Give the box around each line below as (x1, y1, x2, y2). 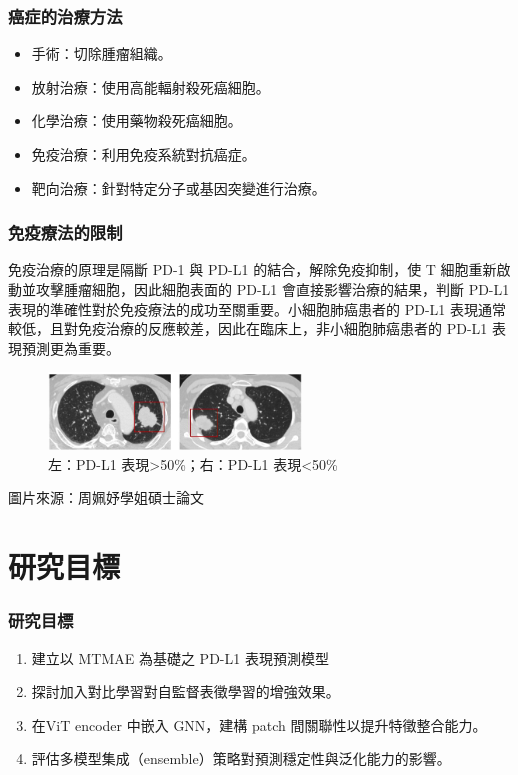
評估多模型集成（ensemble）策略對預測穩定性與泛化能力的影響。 (31, 748, 451, 769)
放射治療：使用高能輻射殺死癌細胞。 (31, 76, 270, 97)
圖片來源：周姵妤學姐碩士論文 (8, 487, 204, 508)
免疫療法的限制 (8, 220, 123, 245)
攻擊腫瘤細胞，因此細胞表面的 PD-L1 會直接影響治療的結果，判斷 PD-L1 (35, 279, 510, 299)
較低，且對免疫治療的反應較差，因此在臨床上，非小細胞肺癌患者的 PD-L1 (8, 318, 488, 339)
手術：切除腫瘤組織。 (31, 43, 172, 64)
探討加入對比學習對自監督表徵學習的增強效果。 (31, 681, 340, 702)
